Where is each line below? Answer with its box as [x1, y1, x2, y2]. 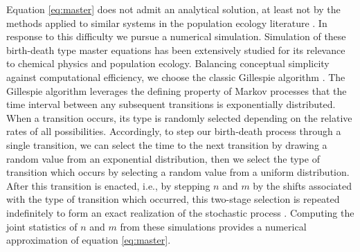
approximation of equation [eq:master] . [6, 233, 171, 247]
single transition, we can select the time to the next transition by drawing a [6, 137, 327, 152]
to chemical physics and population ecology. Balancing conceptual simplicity [6, 56, 330, 71]
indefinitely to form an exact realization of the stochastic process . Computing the [6, 205, 354, 219]
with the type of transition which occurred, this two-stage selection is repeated [6, 192, 340, 206]
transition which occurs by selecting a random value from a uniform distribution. [6, 165, 350, 179]
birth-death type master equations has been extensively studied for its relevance [6, 42, 345, 57]
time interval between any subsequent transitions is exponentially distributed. [6, 97, 336, 111]
